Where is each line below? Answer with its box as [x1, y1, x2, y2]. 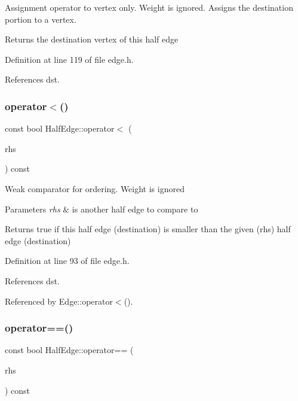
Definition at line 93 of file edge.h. [5, 254, 130, 267]
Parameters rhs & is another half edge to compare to [5, 202, 198, 215]
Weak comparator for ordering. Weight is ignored [5, 182, 185, 195]
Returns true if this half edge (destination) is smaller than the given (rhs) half [5, 223, 291, 235]
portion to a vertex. [5, 13, 76, 25]
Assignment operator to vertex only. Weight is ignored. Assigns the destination [5, 1, 293, 13]
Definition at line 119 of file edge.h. [5, 53, 134, 65]
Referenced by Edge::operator [5, 294, 113, 307]
